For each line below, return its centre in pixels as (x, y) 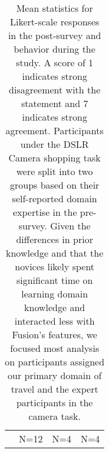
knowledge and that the (55, 253)
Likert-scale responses (55, 22)
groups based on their (54, 185)
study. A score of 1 (55, 62)
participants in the (54, 402)
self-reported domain (54, 198)
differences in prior (54, 239)
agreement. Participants (54, 130)
